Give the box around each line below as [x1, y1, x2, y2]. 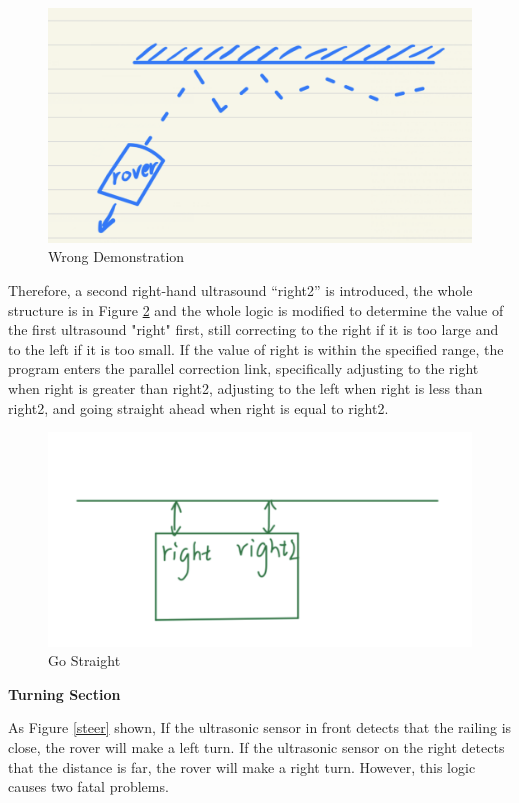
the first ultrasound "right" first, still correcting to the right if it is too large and [8, 319, 499, 340]
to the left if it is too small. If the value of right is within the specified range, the [8, 338, 504, 359]
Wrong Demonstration [48, 246, 185, 267]
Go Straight [48, 650, 121, 671]
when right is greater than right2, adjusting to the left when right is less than [8, 377, 483, 398]
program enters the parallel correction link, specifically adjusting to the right [8, 358, 479, 379]
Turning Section [8, 683, 121, 704]
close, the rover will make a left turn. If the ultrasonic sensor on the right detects [8, 737, 505, 757]
